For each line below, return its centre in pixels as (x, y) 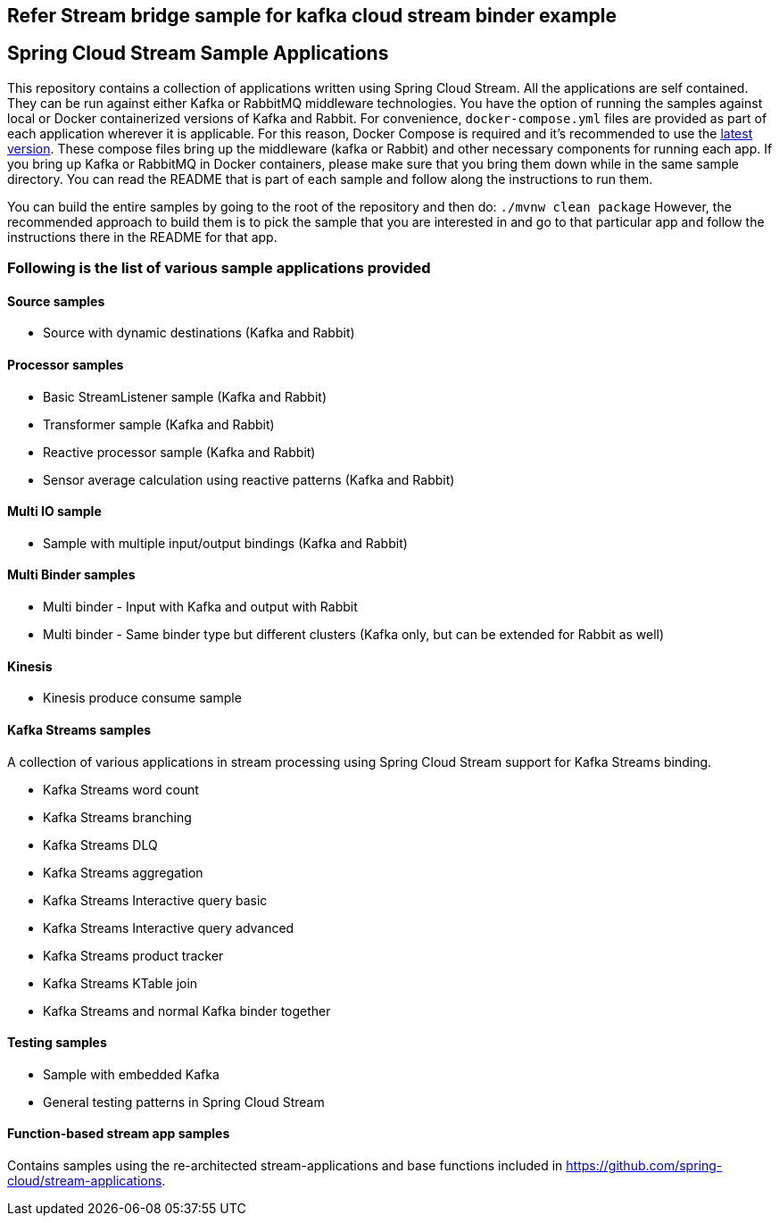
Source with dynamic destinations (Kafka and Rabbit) (199, 333)
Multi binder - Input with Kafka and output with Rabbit (200, 607)
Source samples (56, 301)
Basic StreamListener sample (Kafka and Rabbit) (185, 396)
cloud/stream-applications (85, 1180)
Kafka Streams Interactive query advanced (169, 928)
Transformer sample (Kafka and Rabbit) (159, 424)
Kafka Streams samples (79, 729)
